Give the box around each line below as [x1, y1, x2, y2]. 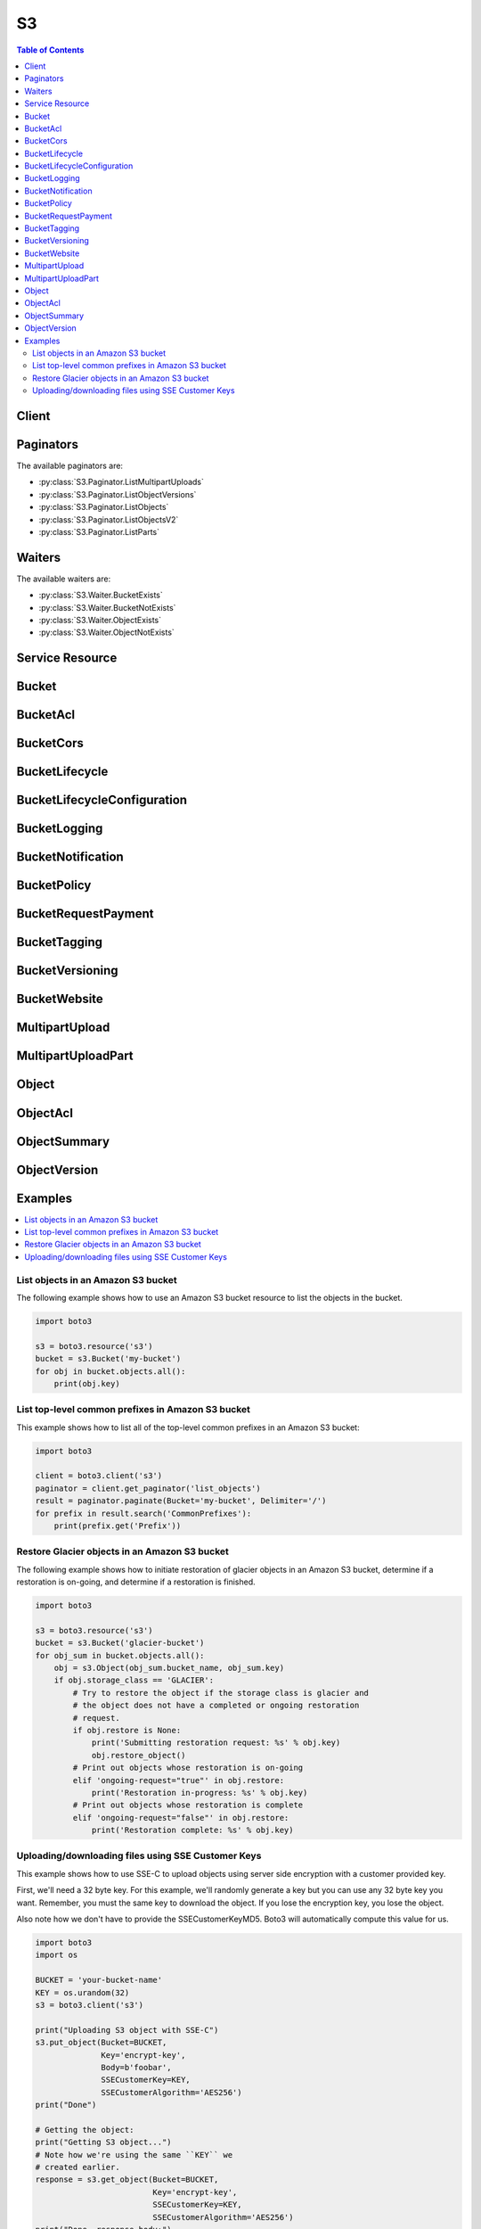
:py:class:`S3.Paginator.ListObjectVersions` [38, 489, 197, 499]
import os [35, 1950, 78, 1961]
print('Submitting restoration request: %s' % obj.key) [91, 1738, 341, 1748]
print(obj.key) [53, 1378, 120, 1388]
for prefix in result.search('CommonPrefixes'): [35, 1508, 252, 1518]
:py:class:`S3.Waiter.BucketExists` [38, 589, 164, 601]
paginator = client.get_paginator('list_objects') [35, 1483, 262, 1493]
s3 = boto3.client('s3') [35, 2000, 144, 2010]
